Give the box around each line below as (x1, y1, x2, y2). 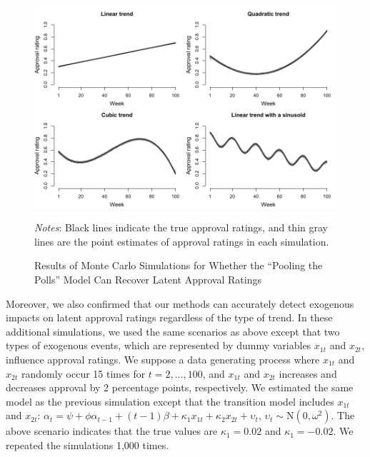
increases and (279, 366, 337, 381)
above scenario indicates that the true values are (6, 423, 218, 438)
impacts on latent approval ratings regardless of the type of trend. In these (6, 310, 333, 325)
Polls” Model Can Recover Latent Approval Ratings (34, 272, 261, 287)
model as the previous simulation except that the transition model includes (6, 393, 334, 408)
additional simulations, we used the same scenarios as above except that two (6, 323, 340, 338)
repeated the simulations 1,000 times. (6, 437, 169, 452)
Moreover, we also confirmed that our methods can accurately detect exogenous (6, 296, 354, 311)
